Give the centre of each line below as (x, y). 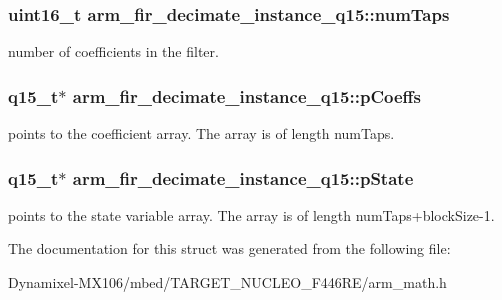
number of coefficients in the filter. (113, 51)
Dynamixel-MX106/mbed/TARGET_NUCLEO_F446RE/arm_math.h (227, 282)
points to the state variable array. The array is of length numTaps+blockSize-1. (251, 214)
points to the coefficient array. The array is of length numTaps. (201, 133)
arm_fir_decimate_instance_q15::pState (243, 177)
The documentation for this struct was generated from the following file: (229, 248)
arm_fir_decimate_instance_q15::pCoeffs (246, 95)
